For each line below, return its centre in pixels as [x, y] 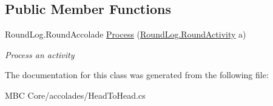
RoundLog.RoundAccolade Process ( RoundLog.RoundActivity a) [126, 34]
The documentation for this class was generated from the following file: [137, 75]
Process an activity [40, 54]
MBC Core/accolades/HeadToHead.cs [75, 95]
